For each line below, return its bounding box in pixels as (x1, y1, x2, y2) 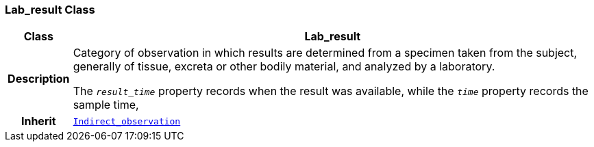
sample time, (73, 98, 139, 112)
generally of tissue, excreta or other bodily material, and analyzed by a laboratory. (73, 59, 495, 74)
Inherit (21, 114, 56, 129)
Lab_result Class (5, 3, 95, 16)
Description (8, 72, 70, 86)
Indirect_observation (73, 116, 181, 126)
